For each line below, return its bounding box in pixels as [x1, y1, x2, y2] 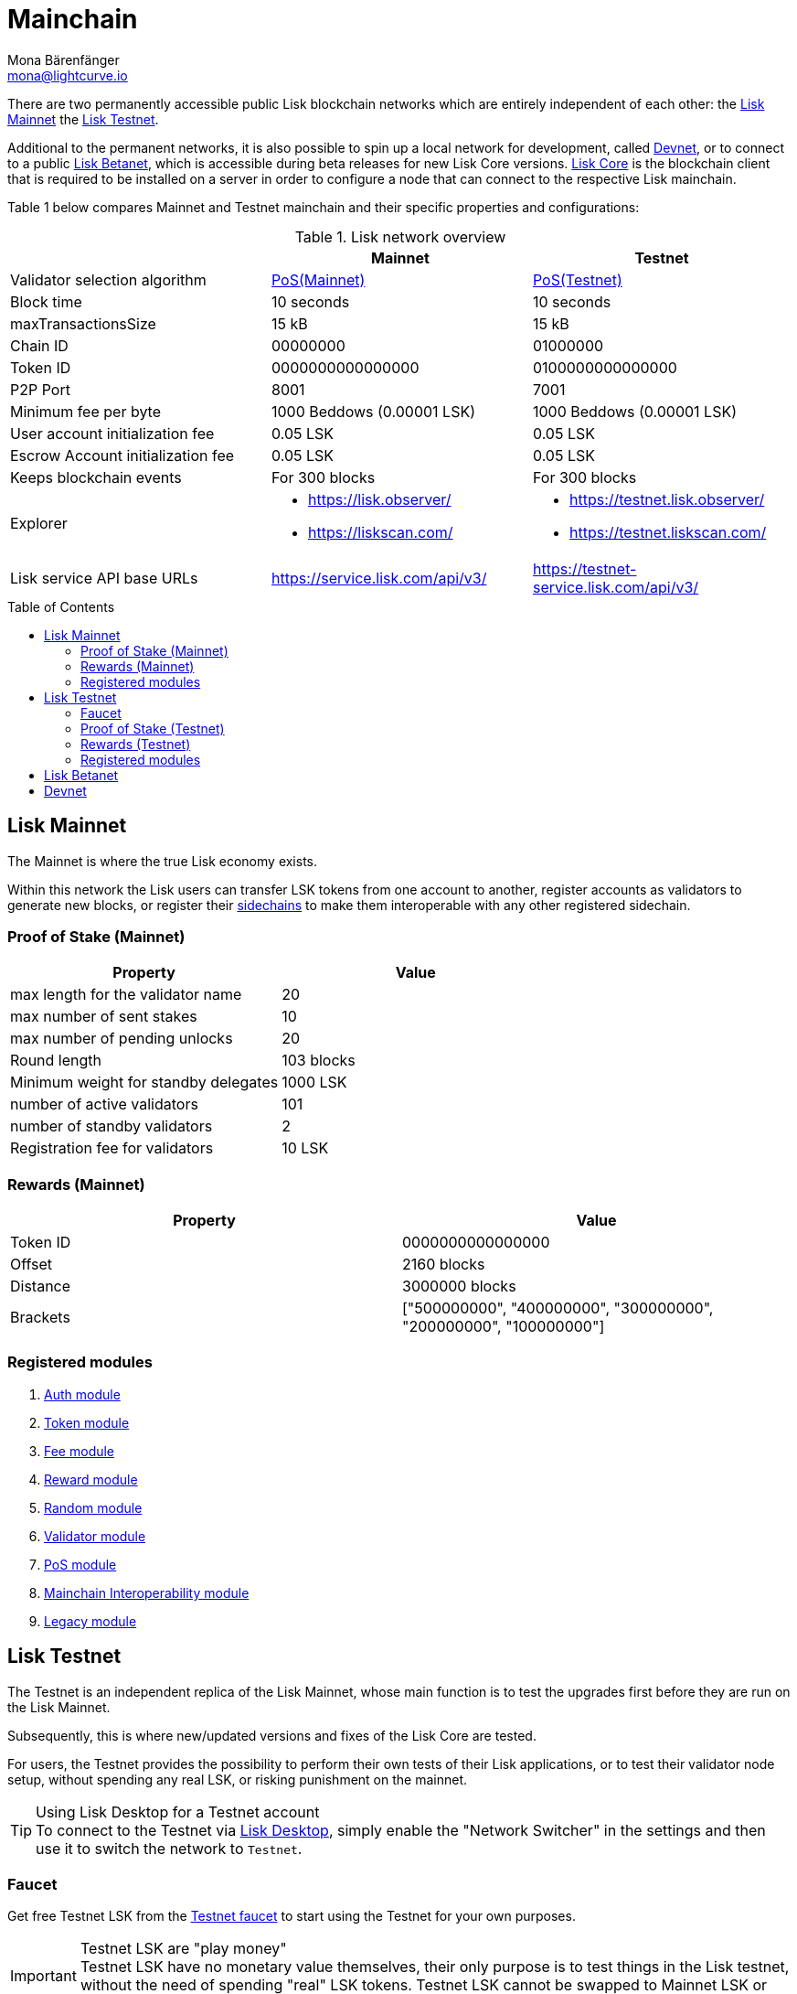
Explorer [10, 513, 68, 532]
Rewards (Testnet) [80, 735, 191, 752]
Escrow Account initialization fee [10, 445, 235, 465]
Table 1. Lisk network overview [294, 227, 506, 246]
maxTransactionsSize [10, 314, 156, 333]
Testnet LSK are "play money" [80, 1939, 287, 1958]
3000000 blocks [402, 1277, 516, 1296]
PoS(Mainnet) [271, 270, 366, 289]
